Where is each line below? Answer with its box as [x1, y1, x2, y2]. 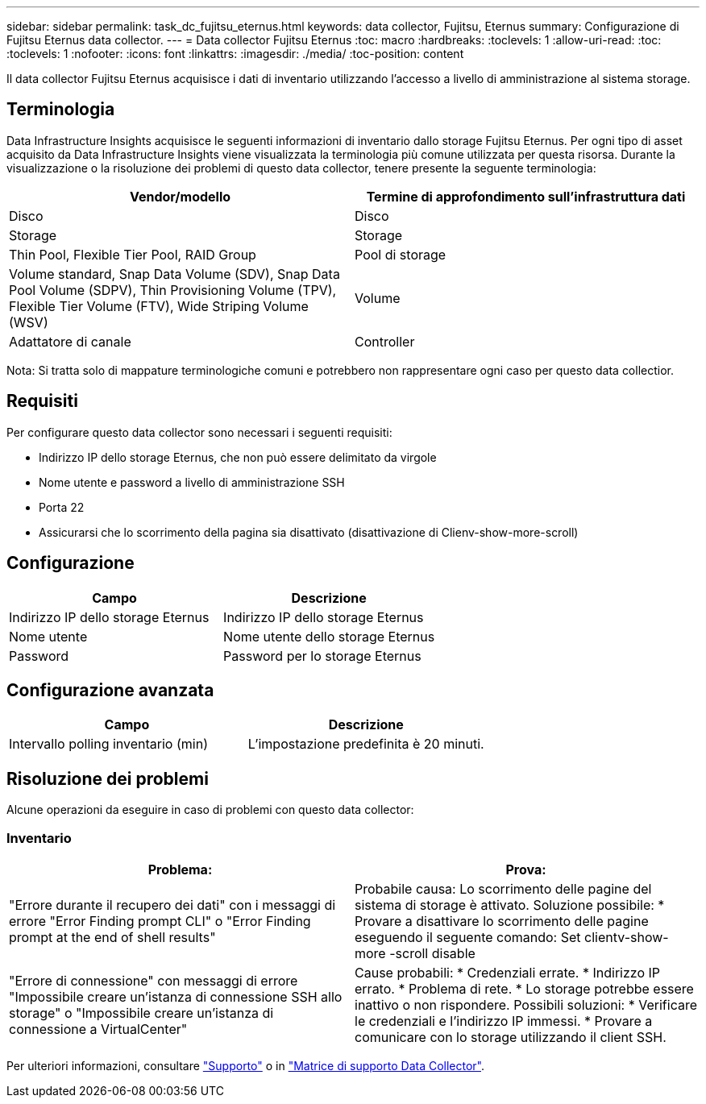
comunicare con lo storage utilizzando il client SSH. [355, 1028, 667, 1045]
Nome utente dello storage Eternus [223, 628, 435, 645]
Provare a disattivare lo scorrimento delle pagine [355, 912, 649, 929]
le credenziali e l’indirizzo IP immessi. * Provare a [355, 1012, 653, 1029]
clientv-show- [584, 928, 669, 945]
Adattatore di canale [9, 333, 131, 350]
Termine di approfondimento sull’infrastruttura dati [366, 188, 686, 205]
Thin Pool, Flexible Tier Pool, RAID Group [9, 246, 256, 263]
